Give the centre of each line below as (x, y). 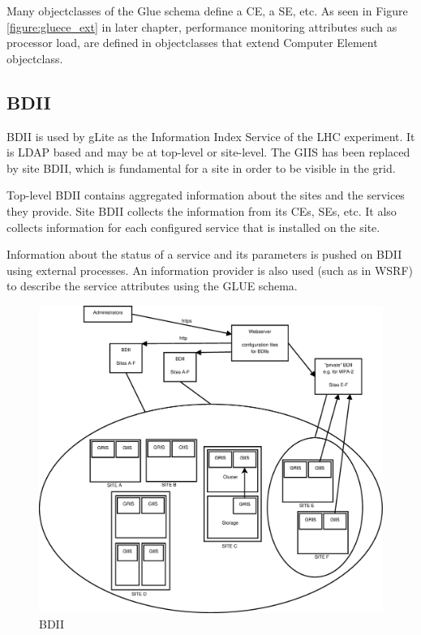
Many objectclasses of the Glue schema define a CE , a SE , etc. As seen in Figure (207, 11)
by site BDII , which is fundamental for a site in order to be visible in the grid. (201, 167)
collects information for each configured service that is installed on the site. (193, 227)
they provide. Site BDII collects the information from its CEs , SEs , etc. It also (202, 210)
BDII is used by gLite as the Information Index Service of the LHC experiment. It (211, 136)
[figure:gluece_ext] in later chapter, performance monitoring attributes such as (202, 26)
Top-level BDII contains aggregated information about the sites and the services (206, 195)
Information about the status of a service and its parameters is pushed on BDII (204, 254)
